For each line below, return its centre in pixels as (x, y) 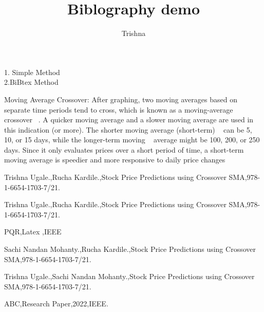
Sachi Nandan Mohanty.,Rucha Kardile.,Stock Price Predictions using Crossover (130, 249)
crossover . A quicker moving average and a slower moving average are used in (129, 120)
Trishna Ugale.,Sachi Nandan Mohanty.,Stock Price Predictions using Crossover (129, 276)
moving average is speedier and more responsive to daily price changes (115, 160)
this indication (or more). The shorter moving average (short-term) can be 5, (128, 129)
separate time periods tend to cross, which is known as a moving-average (119, 109)
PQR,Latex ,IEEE (33, 232)
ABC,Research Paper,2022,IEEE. (56, 304)
